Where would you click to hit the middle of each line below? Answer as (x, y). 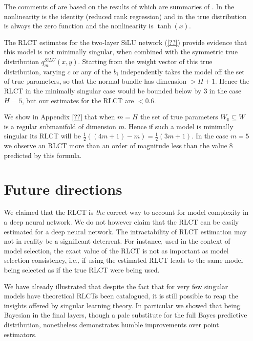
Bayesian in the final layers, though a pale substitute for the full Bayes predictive (126, 315)
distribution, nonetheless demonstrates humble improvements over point (112, 324)
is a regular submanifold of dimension (60, 126)
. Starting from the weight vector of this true (145, 61)
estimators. (21, 334)
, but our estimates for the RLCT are (78, 100)
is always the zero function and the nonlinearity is (79, 26)
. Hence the (232, 81)
